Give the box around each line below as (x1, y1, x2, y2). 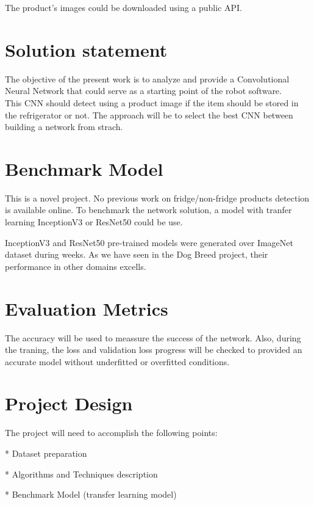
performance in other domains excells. (5, 260, 146, 272)
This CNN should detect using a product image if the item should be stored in (5, 96, 299, 109)
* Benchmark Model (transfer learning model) (5, 488, 177, 501)
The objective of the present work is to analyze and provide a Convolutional (5, 72, 290, 85)
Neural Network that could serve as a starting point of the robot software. (5, 84, 282, 97)
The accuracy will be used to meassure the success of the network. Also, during (5, 331, 301, 344)
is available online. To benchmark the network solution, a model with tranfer (5, 203, 292, 216)
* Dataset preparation (5, 447, 87, 459)
